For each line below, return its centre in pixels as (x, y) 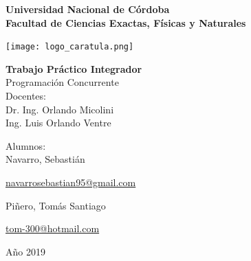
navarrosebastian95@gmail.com (71, 182)
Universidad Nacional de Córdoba (88, 9)
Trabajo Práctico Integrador (74, 68)
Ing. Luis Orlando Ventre (58, 123)
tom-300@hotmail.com (53, 228)
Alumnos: (26, 145)
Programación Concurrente (62, 82)
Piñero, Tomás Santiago (56, 205)
